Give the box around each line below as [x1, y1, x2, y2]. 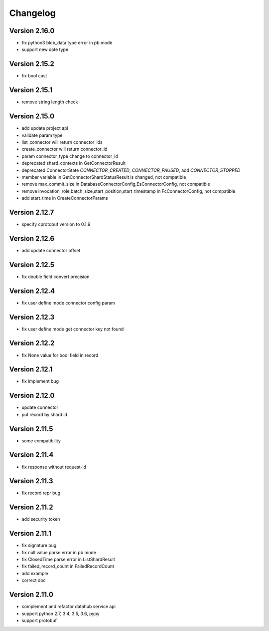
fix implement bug [21, 378, 59, 384]
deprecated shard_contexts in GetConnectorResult [21, 160, 126, 166]
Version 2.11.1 [9, 529, 52, 538]
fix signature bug [21, 542, 57, 549]
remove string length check [21, 99, 78, 105]
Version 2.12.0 [9, 391, 55, 400]
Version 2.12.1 [9, 365, 53, 374]
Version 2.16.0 [9, 26, 55, 35]
